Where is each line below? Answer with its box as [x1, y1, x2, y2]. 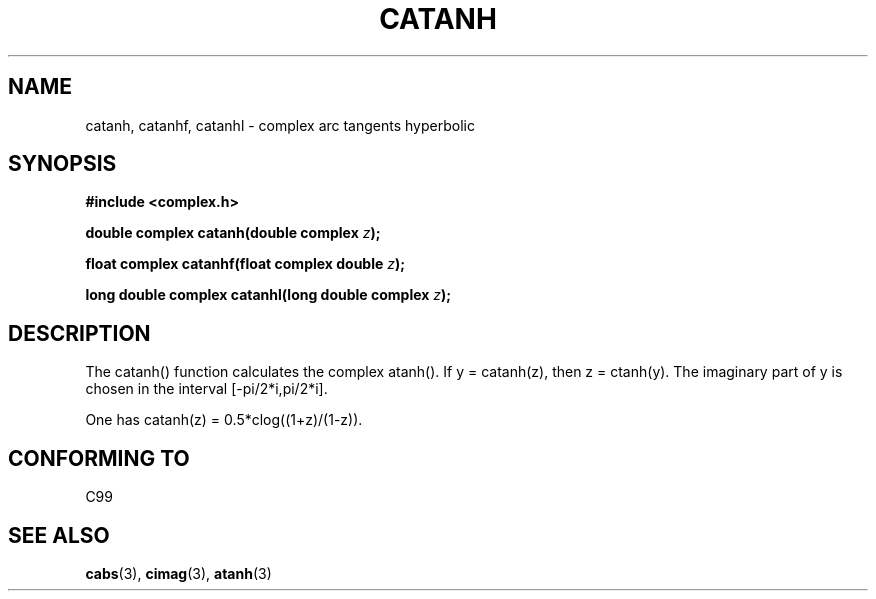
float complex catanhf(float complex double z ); [85, 255, 406, 273]
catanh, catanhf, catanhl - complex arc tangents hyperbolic [85, 116, 475, 134]
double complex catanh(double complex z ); [85, 224, 381, 242]
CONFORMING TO [8, 445, 190, 471]
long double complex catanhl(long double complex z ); [85, 286, 452, 304]
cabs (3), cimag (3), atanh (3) [85, 564, 272, 582]
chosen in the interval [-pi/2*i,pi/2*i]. [85, 380, 328, 398]
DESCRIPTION [8, 320, 151, 346]
